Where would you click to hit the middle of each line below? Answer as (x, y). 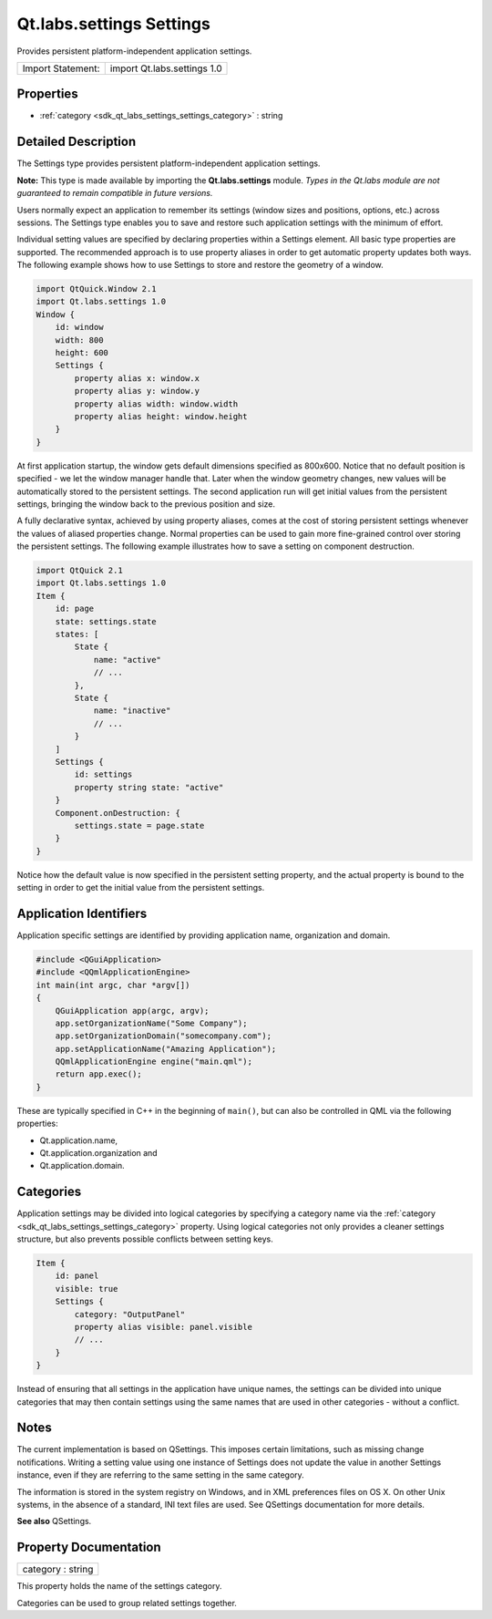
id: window (79, 327)
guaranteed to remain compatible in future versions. (115, 193)
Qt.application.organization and (99, 1153)
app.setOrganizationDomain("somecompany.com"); (164, 1036)
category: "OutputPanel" (130, 1314)
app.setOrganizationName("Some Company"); (151, 1023)
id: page (75, 609)
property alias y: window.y (137, 391)
